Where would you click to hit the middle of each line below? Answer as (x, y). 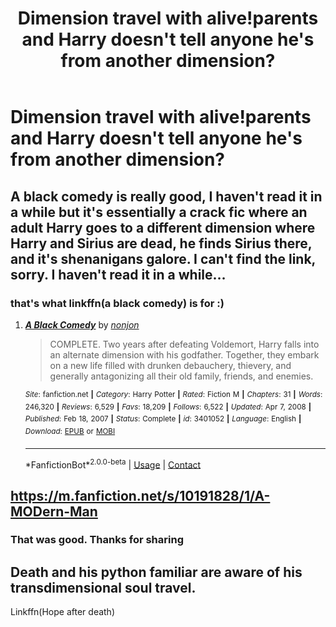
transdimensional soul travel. (103, 587)
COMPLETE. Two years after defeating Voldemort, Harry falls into (184, 344)
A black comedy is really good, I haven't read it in (166, 196)
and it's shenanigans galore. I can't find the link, (163, 258)
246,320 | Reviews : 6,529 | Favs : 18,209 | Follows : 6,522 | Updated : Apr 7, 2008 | (168, 407)
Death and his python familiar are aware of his (156, 572)
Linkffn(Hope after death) (63, 612)
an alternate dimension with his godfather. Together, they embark (184, 354)
